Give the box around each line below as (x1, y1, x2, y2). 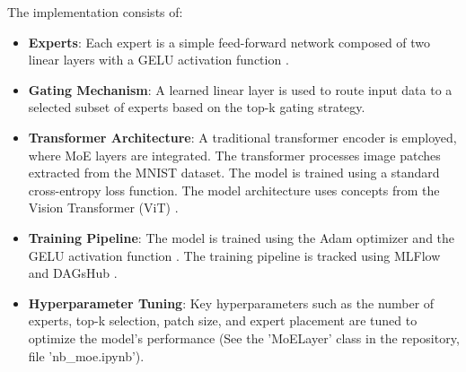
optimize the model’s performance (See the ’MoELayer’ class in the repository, (28, 328, 460, 347)
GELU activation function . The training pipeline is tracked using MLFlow (28, 246, 441, 264)
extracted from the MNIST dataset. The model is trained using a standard (28, 163, 440, 182)
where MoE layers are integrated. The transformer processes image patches (28, 145, 441, 164)
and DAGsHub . (28, 264, 118, 282)
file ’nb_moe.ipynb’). (28, 346, 145, 365)
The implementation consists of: (7, 3, 183, 21)
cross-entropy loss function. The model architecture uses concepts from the (28, 180, 440, 199)
